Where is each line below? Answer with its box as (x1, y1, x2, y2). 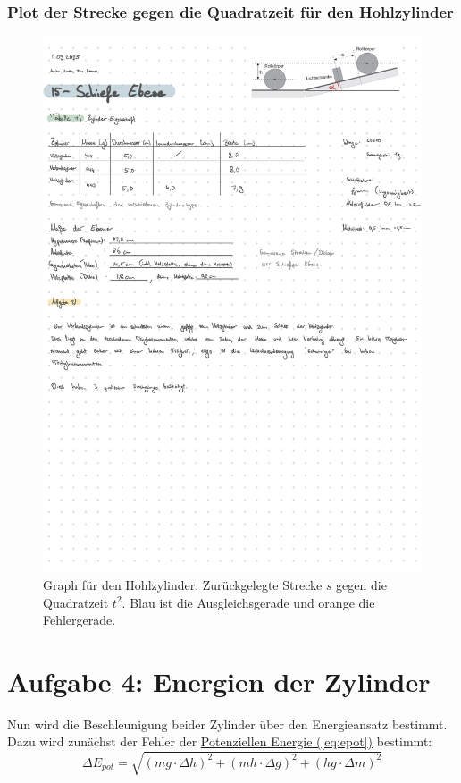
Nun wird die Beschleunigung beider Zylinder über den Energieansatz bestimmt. (7, 714, 448, 733)
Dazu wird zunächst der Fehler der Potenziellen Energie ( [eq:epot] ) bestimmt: (7, 732, 432, 751)
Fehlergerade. (43, 610, 116, 629)
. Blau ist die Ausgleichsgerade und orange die (122, 593, 375, 611)
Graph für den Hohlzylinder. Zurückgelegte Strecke (43, 575, 323, 594)
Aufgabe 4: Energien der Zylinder (7, 662, 431, 699)
